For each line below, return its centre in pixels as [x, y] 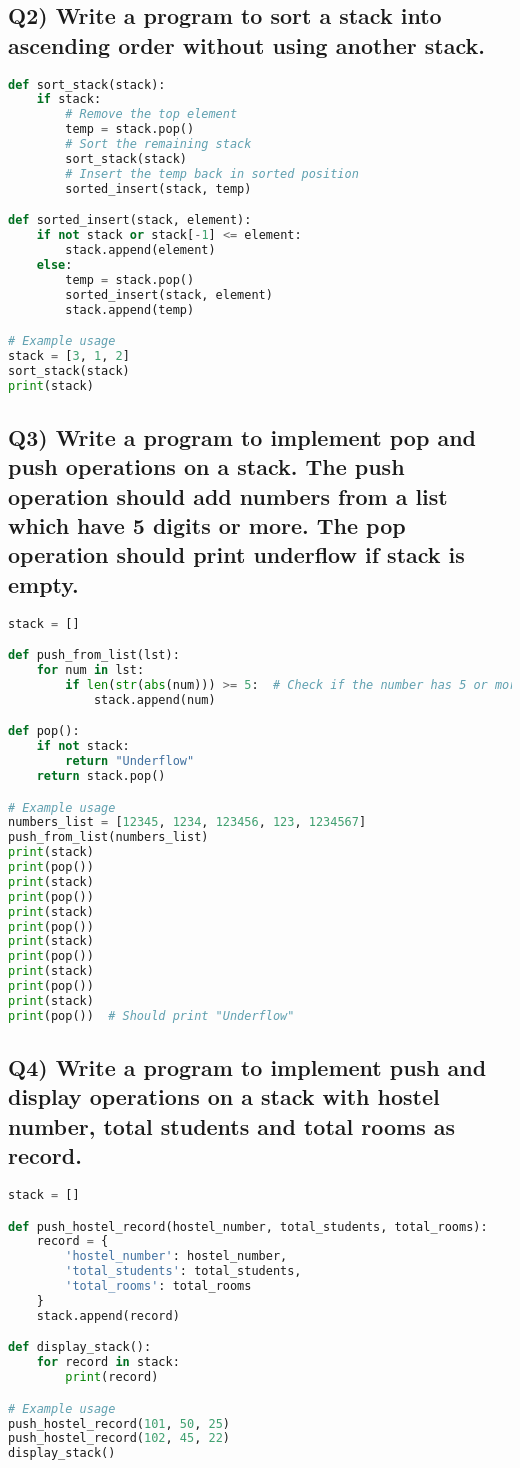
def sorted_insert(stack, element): [130, 220]
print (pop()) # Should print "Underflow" [151, 1015]
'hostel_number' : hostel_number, [176, 1256]
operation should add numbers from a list [228, 495]
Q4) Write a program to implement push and [247, 1067]
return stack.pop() [101, 776]
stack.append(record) [108, 1315]
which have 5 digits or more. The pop [207, 525]
